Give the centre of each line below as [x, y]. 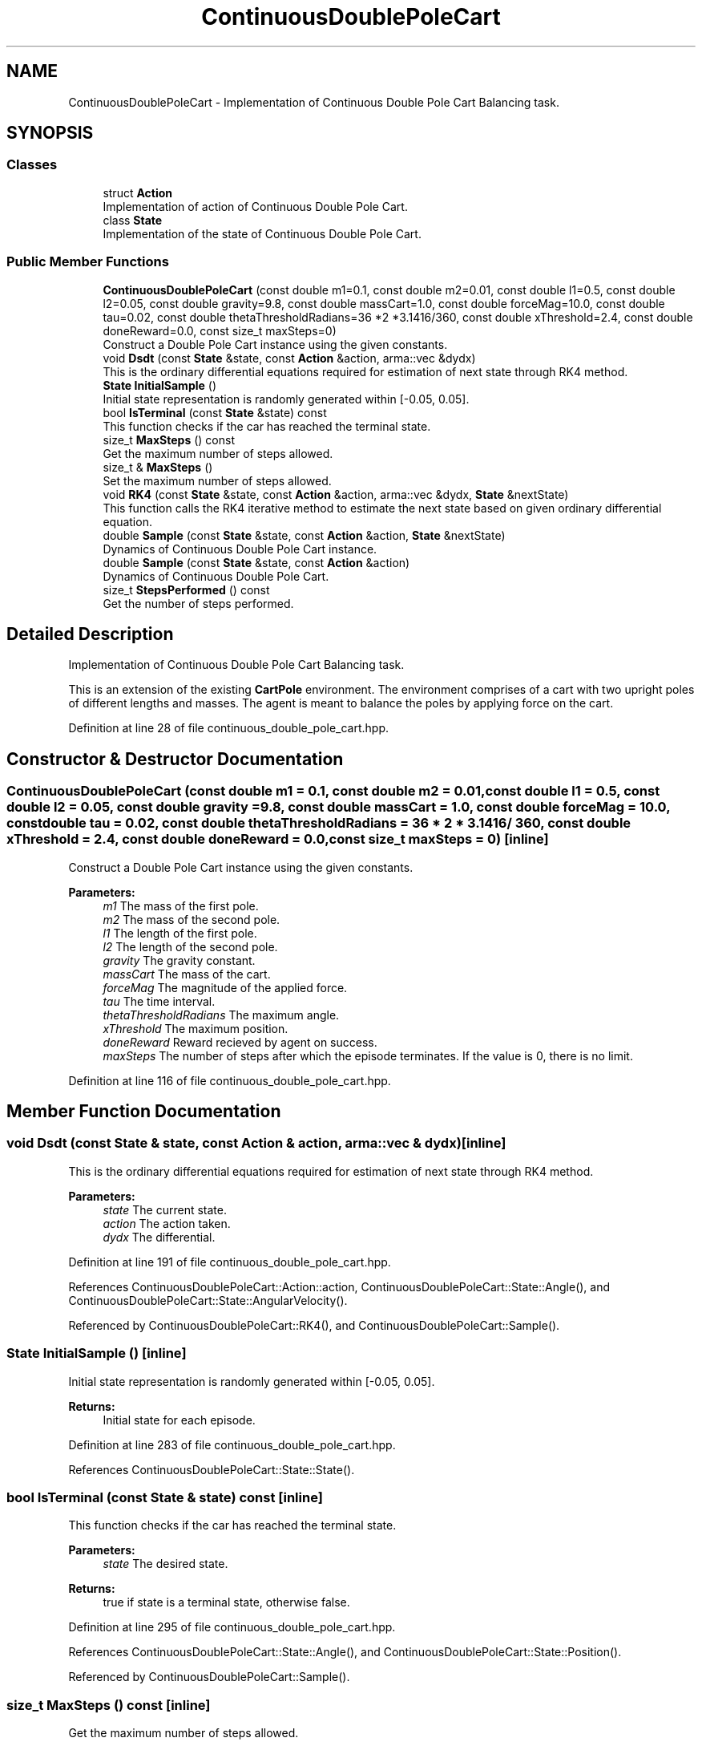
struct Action [138, 192]
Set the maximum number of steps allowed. [217, 480]
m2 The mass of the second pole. [192, 919]
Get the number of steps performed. [198, 603]
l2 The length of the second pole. [190, 946]
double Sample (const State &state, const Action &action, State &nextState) [304, 535]
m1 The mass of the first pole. [181, 905]
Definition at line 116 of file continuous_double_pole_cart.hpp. [230, 1080]
